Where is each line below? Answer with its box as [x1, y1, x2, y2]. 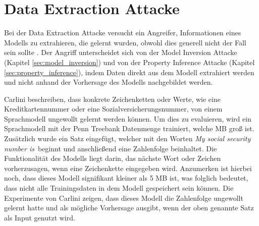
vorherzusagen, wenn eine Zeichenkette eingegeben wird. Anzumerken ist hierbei [4, 162, 252, 173]
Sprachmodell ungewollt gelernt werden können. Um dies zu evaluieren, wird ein [4, 113, 251, 124]
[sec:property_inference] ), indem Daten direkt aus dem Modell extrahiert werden [4, 67, 254, 77]
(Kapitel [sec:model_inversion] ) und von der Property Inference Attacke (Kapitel [4, 56, 255, 67]
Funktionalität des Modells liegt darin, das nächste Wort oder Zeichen [4, 153, 221, 163]
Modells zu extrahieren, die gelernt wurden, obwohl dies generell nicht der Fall [4, 37, 246, 47]
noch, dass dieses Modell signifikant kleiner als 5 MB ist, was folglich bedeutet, [4, 173, 248, 183]
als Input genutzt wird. [4, 212, 75, 222]
